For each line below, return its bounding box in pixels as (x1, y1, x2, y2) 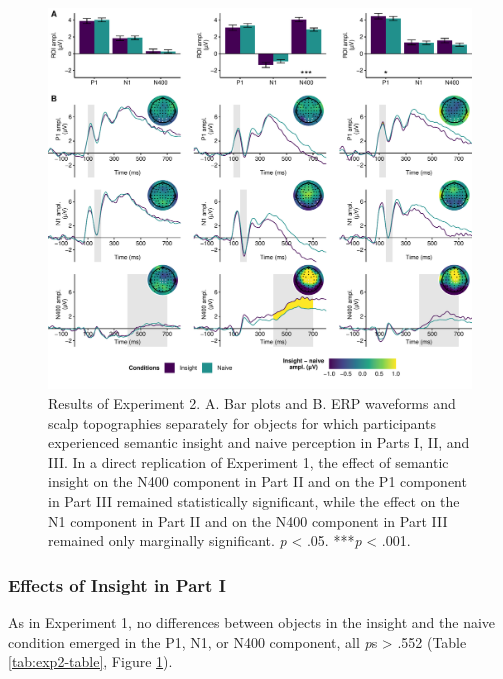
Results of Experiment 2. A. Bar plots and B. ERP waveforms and (48, 392, 456, 413)
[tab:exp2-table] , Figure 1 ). (8, 651, 173, 672)
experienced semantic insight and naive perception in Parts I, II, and (48, 432, 470, 453)
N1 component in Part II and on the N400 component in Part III (48, 510, 448, 531)
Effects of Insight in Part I (8, 572, 226, 597)
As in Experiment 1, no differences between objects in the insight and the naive (8, 611, 496, 632)
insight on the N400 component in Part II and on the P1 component (48, 471, 467, 492)
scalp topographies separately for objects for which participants (48, 412, 436, 433)
